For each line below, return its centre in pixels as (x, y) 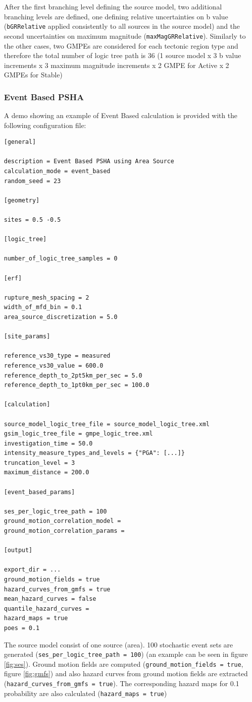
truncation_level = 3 (40, 463)
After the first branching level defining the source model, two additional (113, 6)
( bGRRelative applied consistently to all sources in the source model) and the (122, 26)
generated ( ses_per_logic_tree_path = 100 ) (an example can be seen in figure (126, 654)
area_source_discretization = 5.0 (61, 317)
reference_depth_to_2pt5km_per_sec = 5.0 (73, 375)
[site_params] (27, 337)
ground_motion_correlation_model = (63, 521)
